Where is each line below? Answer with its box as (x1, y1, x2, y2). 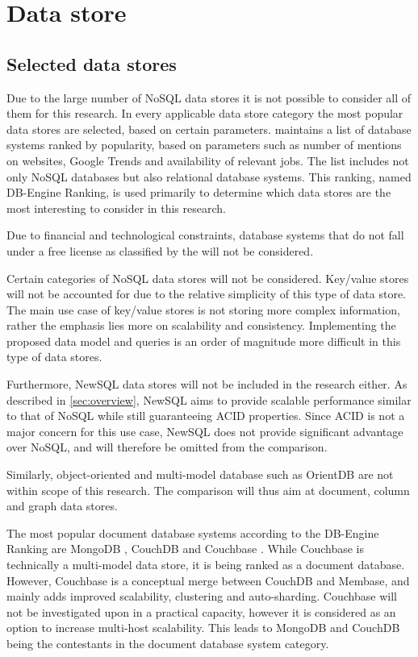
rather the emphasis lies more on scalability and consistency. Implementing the (6, 317, 396, 334)
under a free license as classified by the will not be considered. (6, 242, 314, 259)
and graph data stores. (6, 497, 118, 514)
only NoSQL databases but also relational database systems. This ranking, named (6, 168, 412, 185)
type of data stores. (6, 348, 102, 365)
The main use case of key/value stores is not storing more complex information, (6, 301, 400, 318)
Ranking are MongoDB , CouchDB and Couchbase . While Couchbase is (6, 540, 365, 557)
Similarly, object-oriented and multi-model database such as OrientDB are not (6, 466, 394, 483)
